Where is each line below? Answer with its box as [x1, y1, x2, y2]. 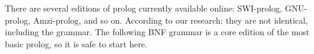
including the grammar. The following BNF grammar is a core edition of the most [5, 25, 310, 38]
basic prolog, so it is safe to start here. [5, 37, 147, 50]
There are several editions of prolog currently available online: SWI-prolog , [5, 2, 282, 14]
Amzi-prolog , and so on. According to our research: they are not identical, [33, 13, 308, 26]
